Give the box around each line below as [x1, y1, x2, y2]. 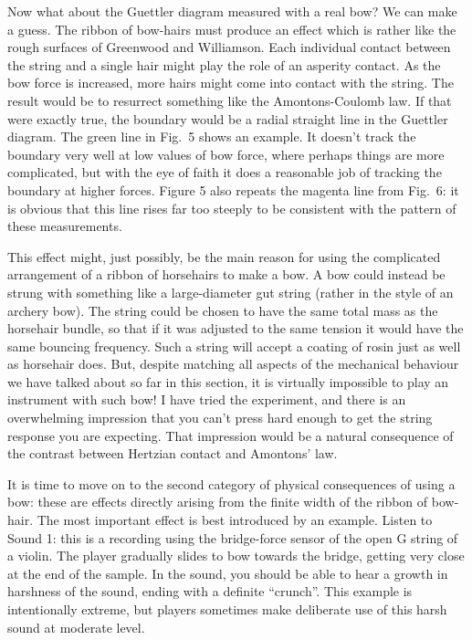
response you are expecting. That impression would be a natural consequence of [7, 425, 454, 445]
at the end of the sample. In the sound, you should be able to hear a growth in [7, 563, 448, 582]
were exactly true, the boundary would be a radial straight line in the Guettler [7, 109, 448, 128]
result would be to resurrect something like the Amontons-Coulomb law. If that [7, 90, 452, 110]
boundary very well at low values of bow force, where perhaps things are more [7, 144, 445, 163]
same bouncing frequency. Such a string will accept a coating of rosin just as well [7, 336, 461, 355]
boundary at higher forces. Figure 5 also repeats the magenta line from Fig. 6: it [7, 180, 459, 199]
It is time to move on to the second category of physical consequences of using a [7, 474, 456, 493]
